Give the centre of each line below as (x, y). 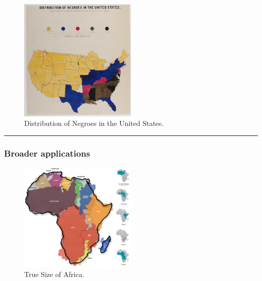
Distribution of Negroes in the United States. (94, 123)
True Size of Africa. (54, 274)
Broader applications (47, 153)
